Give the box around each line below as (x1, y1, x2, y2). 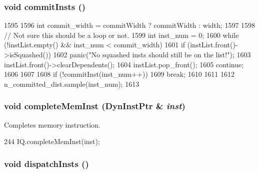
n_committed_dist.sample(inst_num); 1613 (4, 78, 139, 89)
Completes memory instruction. (4, 119, 100, 130)
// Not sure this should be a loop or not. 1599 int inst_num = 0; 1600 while (4, 29, 239, 40)
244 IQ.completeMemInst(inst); (4, 136, 100, 147)
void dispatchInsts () (4, 157, 89, 170)
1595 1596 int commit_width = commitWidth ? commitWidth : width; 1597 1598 (4, 20, 255, 30)
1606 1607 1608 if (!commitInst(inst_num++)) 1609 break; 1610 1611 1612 (4, 69, 235, 79)
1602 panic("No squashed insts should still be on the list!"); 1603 (53, 49, 251, 59)
